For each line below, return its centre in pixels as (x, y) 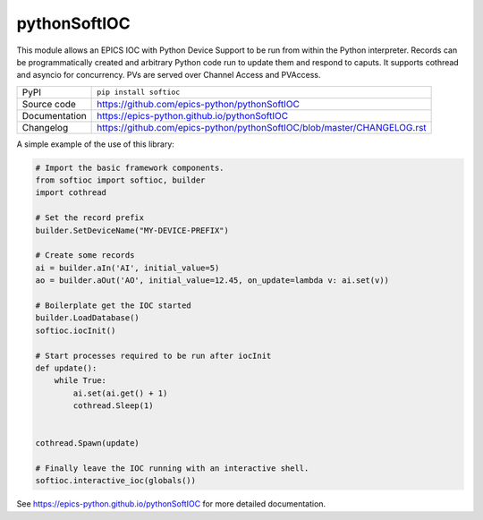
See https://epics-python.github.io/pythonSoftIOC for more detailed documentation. (171, 504)
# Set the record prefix (90, 218)
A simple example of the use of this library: (95, 144)
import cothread (71, 193)
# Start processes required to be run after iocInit (153, 355)
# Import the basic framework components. (130, 167)
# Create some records (85, 256)
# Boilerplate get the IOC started (113, 306)
